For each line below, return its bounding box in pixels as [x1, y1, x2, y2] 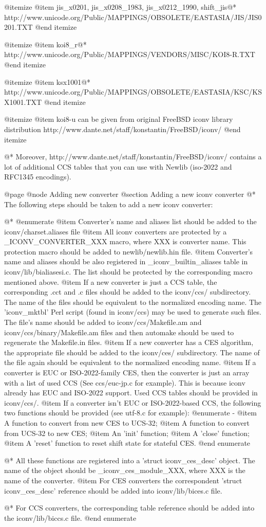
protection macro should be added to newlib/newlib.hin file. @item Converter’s [4, 246, 253, 257]
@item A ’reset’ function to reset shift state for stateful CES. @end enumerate [4, 438, 251, 448]
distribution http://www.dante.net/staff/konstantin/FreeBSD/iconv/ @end [4, 123, 241, 134]
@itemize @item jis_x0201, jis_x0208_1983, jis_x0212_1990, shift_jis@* [4, 2, 237, 12]
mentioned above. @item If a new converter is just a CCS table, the [4, 276, 217, 287]
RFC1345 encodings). [4, 171, 71, 182]
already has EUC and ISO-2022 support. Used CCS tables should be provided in [4, 387, 258, 398]
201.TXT [4, 22, 33, 32]
